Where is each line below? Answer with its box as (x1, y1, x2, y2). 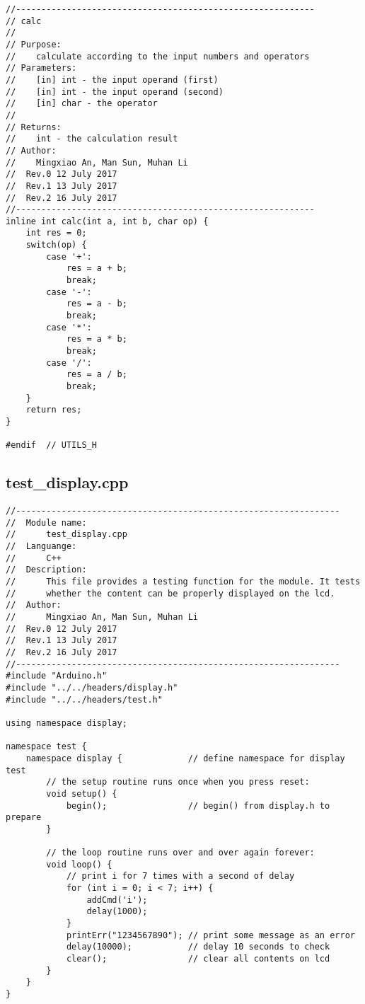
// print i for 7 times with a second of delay (66, 871, 295, 882)
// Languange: (6, 541, 77, 552)
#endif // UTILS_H (6, 440, 97, 451)
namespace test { (6, 742, 87, 752)
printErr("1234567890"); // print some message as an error (66, 930, 355, 940)
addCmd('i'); (86, 894, 148, 905)
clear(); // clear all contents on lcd (66, 954, 330, 964)
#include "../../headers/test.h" (6, 694, 163, 705)
